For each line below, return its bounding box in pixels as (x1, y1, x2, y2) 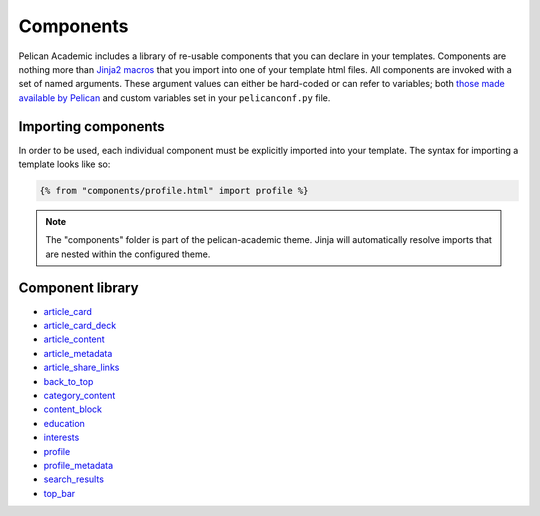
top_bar (43, 487, 76, 499)
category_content (43, 390, 116, 402)
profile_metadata (43, 459, 114, 471)
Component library (18, 279, 139, 296)
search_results (43, 473, 105, 485)
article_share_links (43, 361, 120, 374)
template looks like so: (18, 158, 111, 170)
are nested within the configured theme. (45, 248, 211, 260)
